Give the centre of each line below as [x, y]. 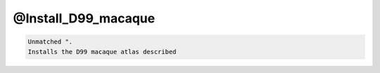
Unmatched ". [50, 42]
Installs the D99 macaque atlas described [102, 52]
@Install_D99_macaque [84, 18]
